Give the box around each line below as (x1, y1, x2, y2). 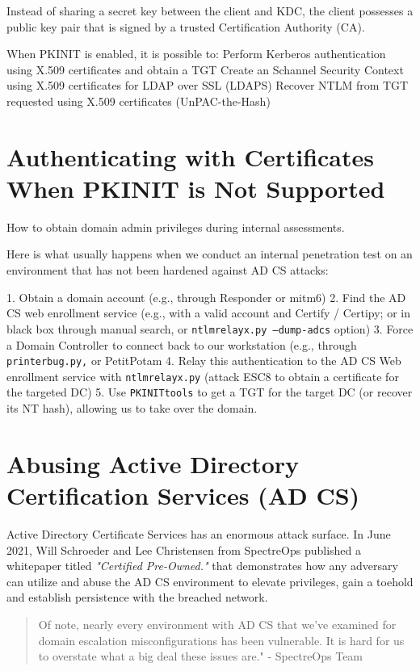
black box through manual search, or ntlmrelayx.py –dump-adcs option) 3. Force (6, 320, 414, 337)
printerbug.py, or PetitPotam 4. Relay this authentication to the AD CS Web (6, 352, 401, 369)
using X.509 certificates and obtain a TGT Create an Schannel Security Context (6, 61, 404, 78)
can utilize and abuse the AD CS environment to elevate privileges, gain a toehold (6, 572, 414, 589)
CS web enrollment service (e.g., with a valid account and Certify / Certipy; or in (6, 304, 410, 321)
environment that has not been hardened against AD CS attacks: (6, 262, 329, 279)
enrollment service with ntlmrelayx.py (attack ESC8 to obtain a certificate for (6, 367, 399, 384)
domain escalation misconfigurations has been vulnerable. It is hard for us (38, 631, 405, 648)
